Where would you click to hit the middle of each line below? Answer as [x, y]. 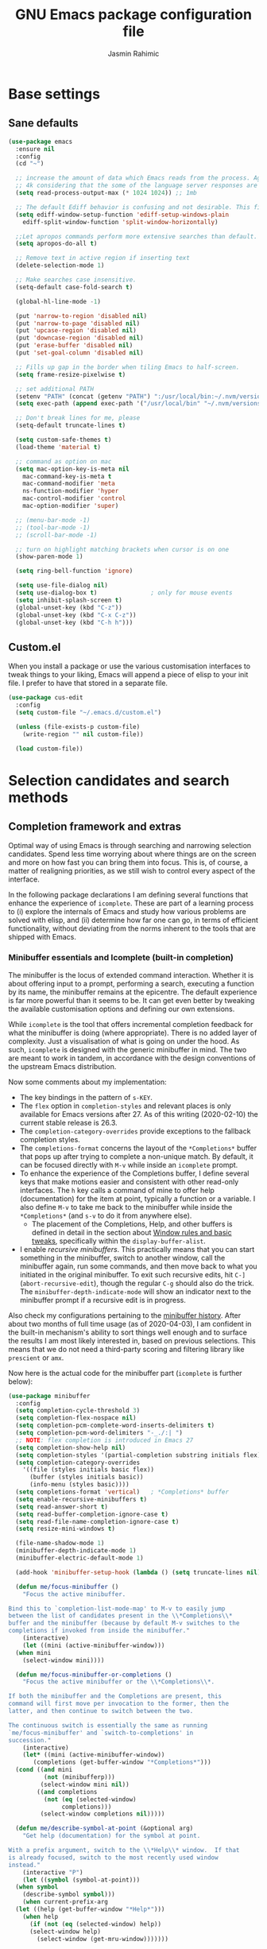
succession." [30, 1740]
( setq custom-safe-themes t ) [64, 440]
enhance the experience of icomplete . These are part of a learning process [131, 903]
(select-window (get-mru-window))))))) [103, 1939]
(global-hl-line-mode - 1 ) [58, 301]
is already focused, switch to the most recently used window [113, 1858]
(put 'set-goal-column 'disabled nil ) [80, 353]
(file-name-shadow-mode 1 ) [60, 1544]
